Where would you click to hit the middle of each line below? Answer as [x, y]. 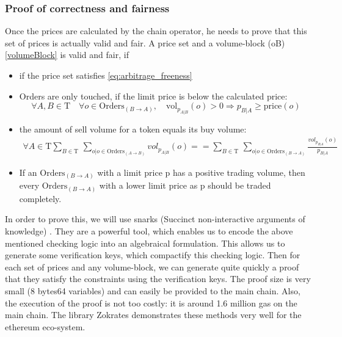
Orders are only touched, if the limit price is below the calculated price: [153, 96]
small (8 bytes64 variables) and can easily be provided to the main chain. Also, [153, 290]
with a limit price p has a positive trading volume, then [201, 172]
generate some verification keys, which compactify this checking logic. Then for [153, 255]
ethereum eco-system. [45, 326]
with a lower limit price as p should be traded [185, 185]
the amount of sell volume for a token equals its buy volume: [133, 129]
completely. [40, 198]
